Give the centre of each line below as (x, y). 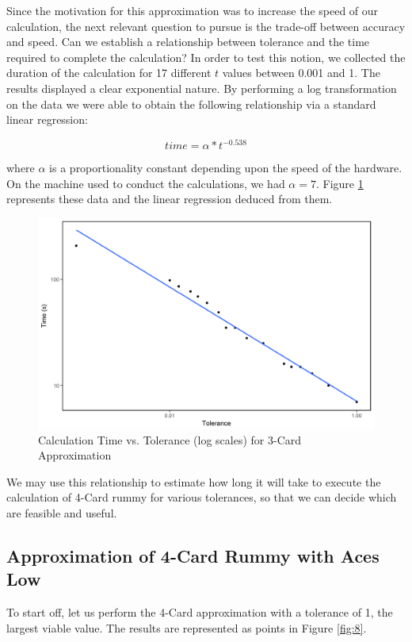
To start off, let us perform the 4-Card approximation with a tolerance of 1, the (200, 612)
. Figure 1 (340, 183)
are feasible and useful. (62, 513)
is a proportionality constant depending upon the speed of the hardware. (226, 168)
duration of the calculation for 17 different (109, 73)
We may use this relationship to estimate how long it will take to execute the (194, 481)
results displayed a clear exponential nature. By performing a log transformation (202, 88)
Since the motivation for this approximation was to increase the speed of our (193, 10)
